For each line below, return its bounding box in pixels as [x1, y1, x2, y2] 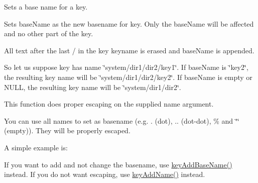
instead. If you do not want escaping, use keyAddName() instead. [4, 169, 205, 179]
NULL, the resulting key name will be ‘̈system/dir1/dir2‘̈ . [4, 81, 181, 92]
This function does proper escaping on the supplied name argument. [4, 99, 214, 109]
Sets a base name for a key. [4, 2, 88, 12]
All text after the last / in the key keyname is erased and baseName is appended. [4, 45, 254, 55]
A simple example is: [4, 142, 68, 152]
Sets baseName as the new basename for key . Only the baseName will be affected [4, 18, 254, 29]
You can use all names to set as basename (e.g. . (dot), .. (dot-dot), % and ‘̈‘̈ [4, 115, 239, 126]
